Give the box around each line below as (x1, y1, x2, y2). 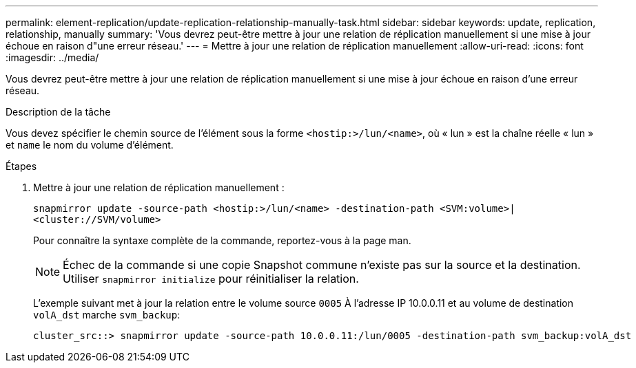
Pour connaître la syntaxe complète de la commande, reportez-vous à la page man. (33, 235, 411, 246)
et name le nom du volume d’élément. (6, 139, 174, 151)
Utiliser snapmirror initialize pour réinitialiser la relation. (63, 272, 359, 285)
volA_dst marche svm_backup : (33, 309, 181, 321)
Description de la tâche (6, 106, 111, 118)
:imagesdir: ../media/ (6, 52, 99, 63)
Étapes (6, 160, 37, 172)
